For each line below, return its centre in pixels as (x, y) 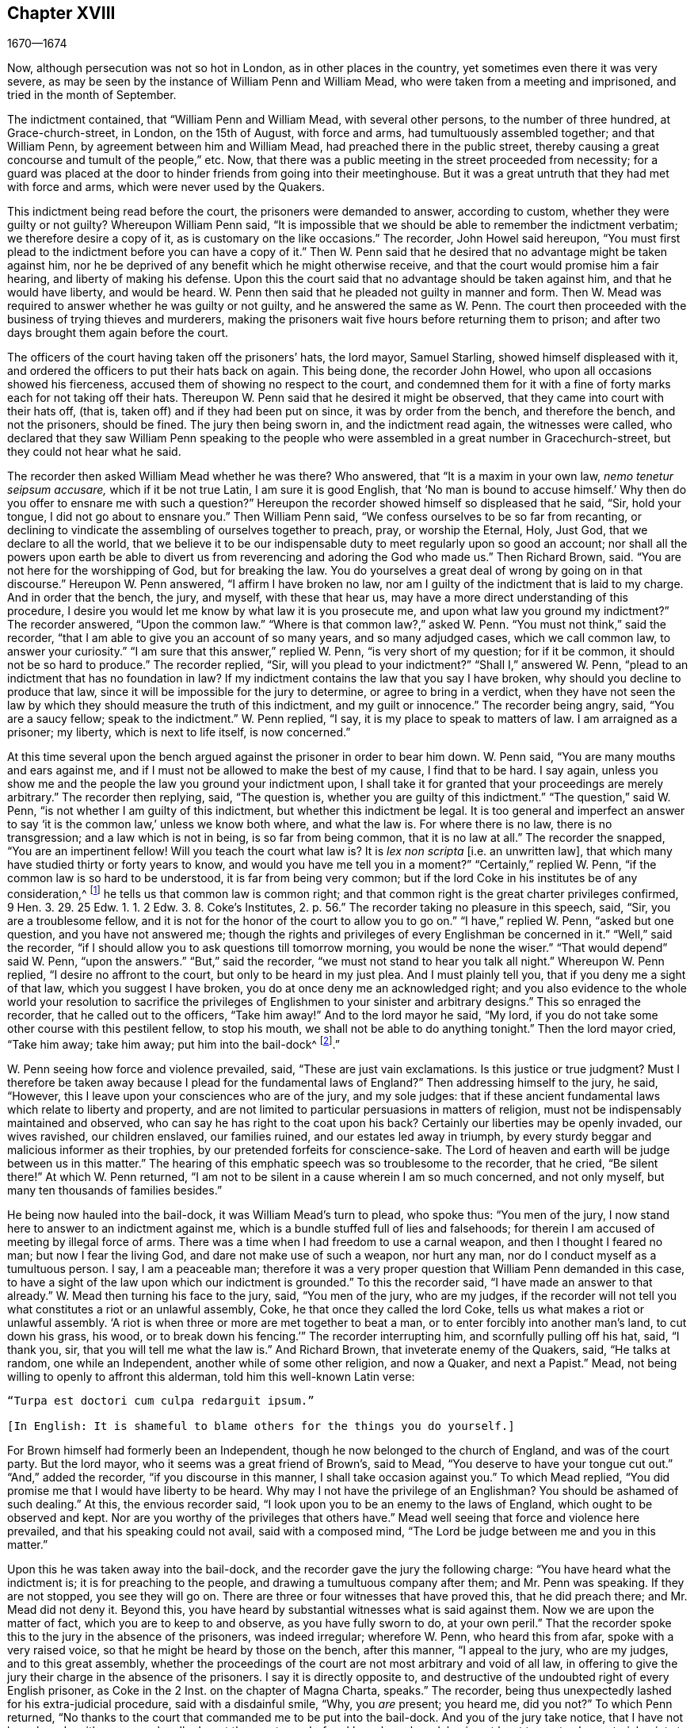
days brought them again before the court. (118, 333)
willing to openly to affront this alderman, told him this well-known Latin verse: (211, 1376)
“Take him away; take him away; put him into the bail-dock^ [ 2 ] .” (173, 1043)
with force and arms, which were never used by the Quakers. (166, 187)
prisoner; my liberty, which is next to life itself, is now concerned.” (179, 732)
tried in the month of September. (92, 95)
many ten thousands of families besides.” (115, 1190)
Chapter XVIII (61, 13)
